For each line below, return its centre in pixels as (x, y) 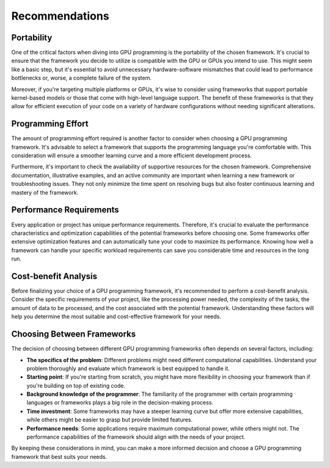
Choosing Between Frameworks (74, 334)
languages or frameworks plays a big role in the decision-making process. (120, 403)
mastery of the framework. (45, 192)
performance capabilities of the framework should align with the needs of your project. (136, 437)
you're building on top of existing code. (76, 385)
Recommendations (60, 16)
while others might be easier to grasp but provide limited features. (110, 420)
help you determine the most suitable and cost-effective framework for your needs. (116, 317)
